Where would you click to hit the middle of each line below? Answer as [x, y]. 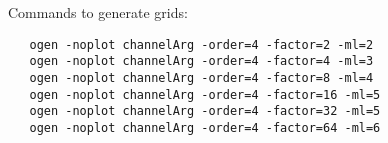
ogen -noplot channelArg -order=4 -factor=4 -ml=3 [201, 61]
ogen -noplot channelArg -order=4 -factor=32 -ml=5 [205, 111]
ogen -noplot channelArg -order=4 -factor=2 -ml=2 [201, 44]
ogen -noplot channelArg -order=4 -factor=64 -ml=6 [205, 127]
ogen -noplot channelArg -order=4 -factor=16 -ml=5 [205, 94]
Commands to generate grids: [98, 12]
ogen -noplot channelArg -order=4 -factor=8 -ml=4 [201, 77]
